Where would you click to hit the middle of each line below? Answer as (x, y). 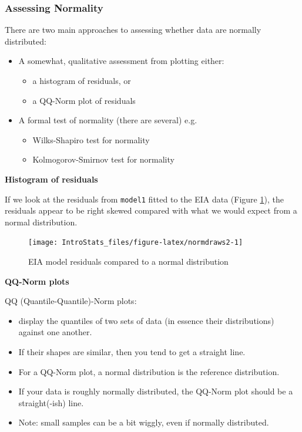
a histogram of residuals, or (82, 80)
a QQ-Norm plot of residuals (84, 100)
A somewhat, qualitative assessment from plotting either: (121, 61)
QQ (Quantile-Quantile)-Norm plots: (71, 301)
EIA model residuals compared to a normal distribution (128, 261)
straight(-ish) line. (51, 402)
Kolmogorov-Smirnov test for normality (103, 159)
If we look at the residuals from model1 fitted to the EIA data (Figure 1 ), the (144, 199)
